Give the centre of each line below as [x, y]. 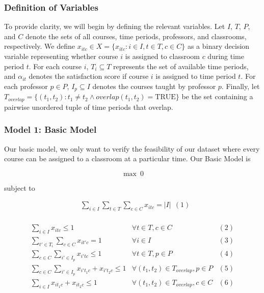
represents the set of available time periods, [181, 66]
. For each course [55, 66]
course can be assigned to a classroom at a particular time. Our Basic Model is [127, 158]
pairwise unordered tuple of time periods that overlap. [89, 107]
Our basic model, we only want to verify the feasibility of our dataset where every [132, 148]
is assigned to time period [196, 76]
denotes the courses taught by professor [154, 86]
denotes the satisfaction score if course [89, 76]
